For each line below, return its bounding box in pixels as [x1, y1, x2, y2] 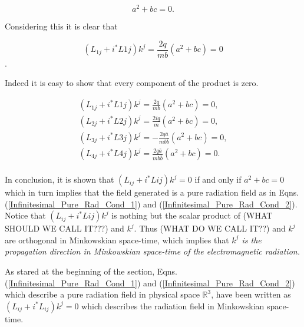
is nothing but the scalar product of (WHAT [111, 209, 273, 222]
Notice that [5, 209, 46, 222]
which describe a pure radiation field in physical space [5, 288, 200, 300]
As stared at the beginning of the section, [5, 265, 155, 278]
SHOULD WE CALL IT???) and [5, 222, 124, 234]
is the [242, 233, 262, 246]
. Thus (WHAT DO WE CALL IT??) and [134, 222, 286, 234]
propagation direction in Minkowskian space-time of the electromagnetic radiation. [5, 245, 300, 257]
